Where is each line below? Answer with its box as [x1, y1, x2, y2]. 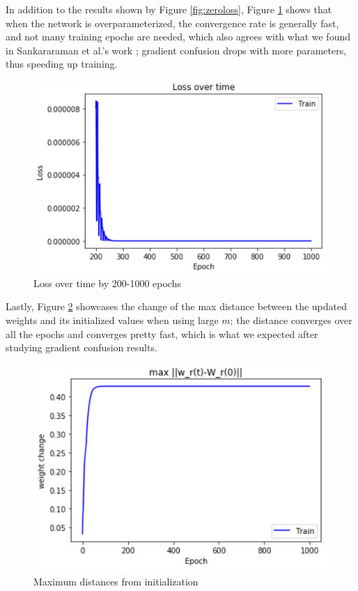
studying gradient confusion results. [6, 340, 157, 355]
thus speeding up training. [6, 56, 118, 71]
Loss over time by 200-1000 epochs [33, 275, 181, 290]
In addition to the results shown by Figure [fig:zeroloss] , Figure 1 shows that [6, 2, 332, 16]
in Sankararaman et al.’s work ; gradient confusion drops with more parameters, [6, 43, 347, 57]
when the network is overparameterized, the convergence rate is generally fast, [6, 15, 339, 30]
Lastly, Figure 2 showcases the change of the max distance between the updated [6, 299, 347, 314]
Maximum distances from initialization [33, 574, 199, 589]
